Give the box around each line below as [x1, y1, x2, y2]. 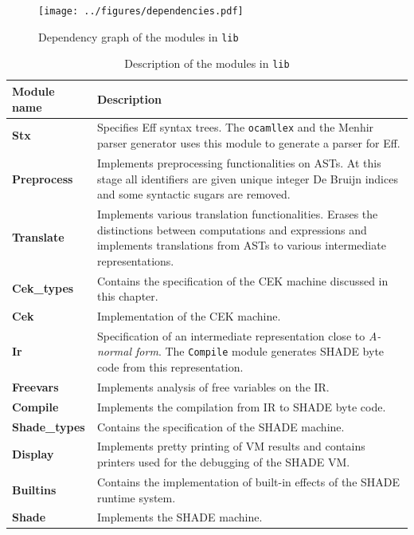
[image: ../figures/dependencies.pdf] [38, 6, 244, 17]
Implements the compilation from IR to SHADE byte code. [96, 398, 386, 415]
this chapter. [96, 288, 158, 305]
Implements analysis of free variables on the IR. [96, 378, 330, 395]
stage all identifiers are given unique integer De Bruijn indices [96, 170, 398, 187]
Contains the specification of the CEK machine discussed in [96, 272, 389, 289]
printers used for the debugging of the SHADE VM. [96, 454, 350, 470]
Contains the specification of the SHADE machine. [96, 418, 345, 435]
